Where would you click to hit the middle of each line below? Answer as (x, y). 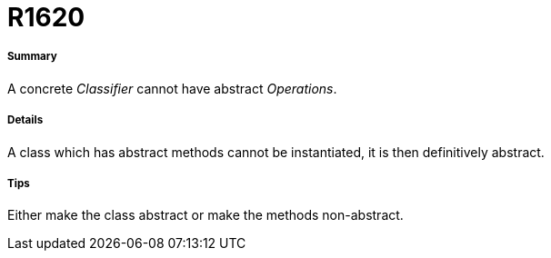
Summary (32, 57)
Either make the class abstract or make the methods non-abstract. (205, 215)
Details (25, 120)
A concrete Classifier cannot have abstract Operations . (172, 88)
